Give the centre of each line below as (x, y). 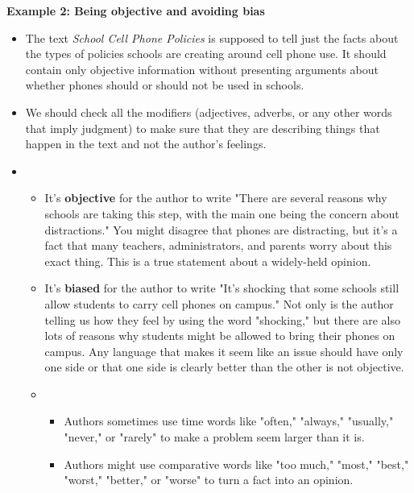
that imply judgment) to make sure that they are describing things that (203, 128)
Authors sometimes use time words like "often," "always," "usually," (229, 421)
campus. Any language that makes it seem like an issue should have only (224, 351)
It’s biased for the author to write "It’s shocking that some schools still (222, 288)
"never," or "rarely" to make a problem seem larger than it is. (214, 437)
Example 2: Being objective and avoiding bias (136, 10)
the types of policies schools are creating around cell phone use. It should (206, 54)
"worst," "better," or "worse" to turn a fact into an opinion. (209, 480)
